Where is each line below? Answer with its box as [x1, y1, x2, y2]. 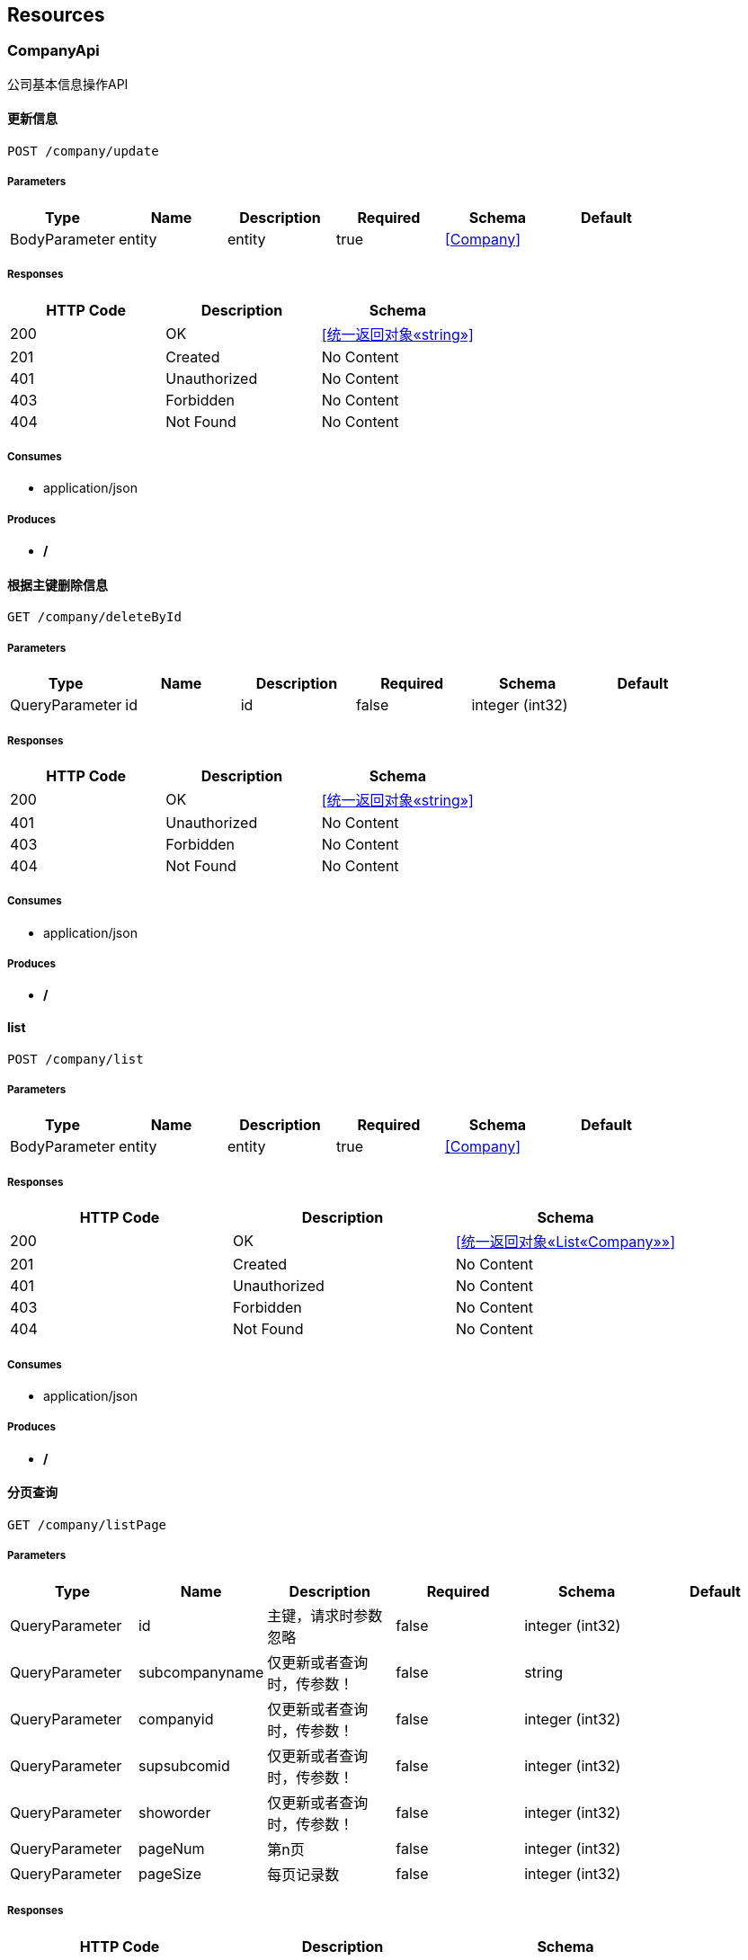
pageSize [138, 1864, 202, 1883]
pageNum [138, 1839, 205, 1858]
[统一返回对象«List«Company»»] [456, 1233, 676, 1252]
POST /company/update [7, 144, 159, 159]
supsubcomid [138, 1756, 230, 1775]
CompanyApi [7, 41, 100, 60]
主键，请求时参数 [267, 1606, 383, 1625]
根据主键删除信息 [7, 576, 108, 592]
